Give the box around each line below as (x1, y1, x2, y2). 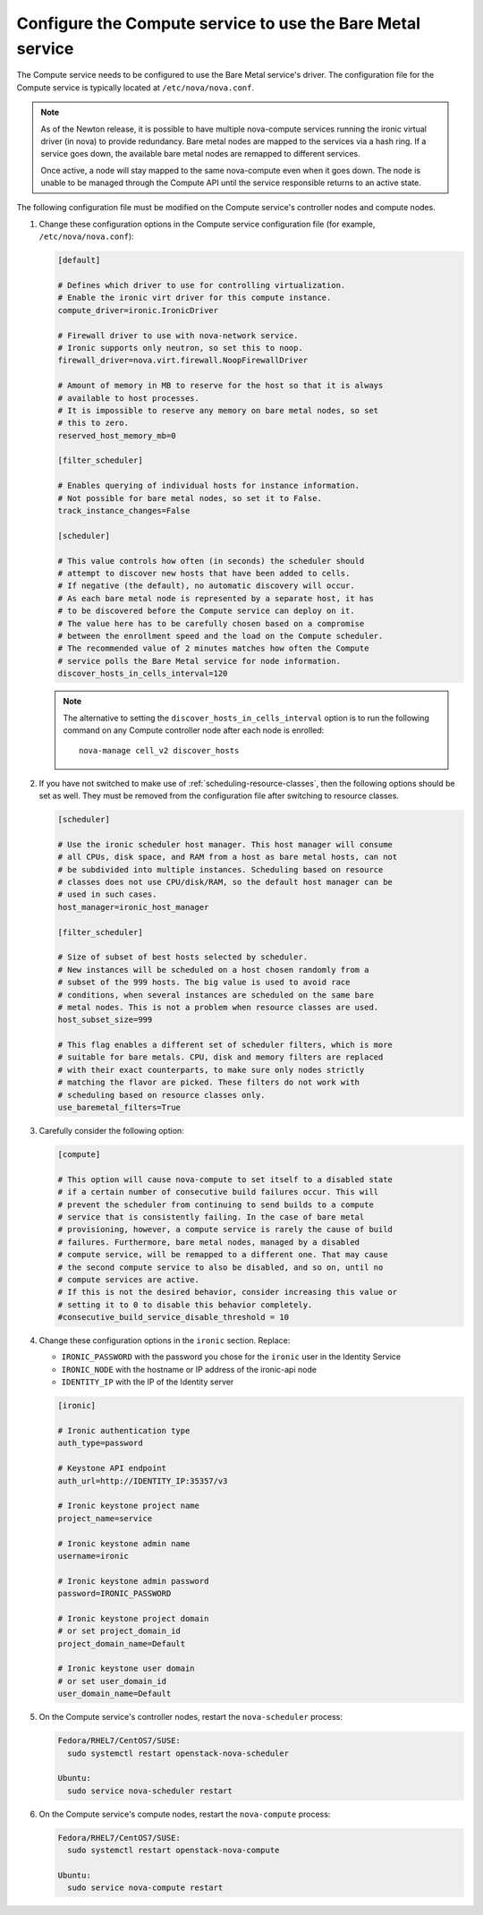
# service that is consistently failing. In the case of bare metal (57, 1212, 365, 1221)
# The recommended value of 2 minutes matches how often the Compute (57, 643, 369, 653)
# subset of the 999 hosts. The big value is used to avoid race (57, 977, 351, 988)
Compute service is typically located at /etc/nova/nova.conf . (16, 81, 255, 93)
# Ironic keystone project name (57, 1501, 200, 1511)
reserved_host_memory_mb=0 (57, 430, 176, 440)
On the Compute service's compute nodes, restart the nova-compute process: (38, 1809, 331, 1819)
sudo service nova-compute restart (67, 1883, 224, 1893)
